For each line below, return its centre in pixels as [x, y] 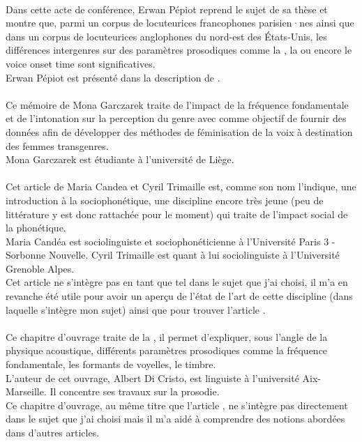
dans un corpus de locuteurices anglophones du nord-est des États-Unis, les [166, 36]
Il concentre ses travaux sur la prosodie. [135, 391]
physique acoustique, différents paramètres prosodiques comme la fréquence [167, 350]
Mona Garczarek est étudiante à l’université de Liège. [120, 159]
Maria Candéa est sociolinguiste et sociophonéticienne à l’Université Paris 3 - [171, 241]
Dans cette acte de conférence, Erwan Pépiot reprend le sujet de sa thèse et [167, 9]
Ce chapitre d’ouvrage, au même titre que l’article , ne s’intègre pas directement [177, 405]
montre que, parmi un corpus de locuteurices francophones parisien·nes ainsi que [180, 23]
